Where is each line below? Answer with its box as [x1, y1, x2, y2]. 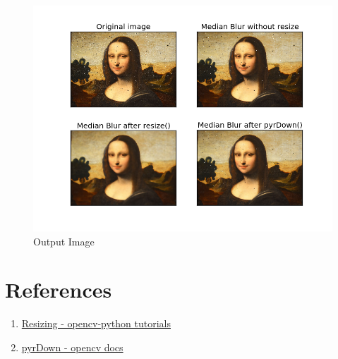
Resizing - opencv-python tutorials [21, 316, 171, 331]
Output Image [33, 233, 95, 248]
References [5, 275, 112, 304]
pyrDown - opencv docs [21, 339, 123, 354]
